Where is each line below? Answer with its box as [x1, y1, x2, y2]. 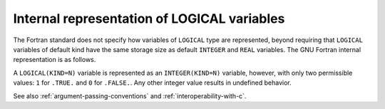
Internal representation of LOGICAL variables [13, 11, 285, 26]
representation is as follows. [13, 56, 96, 64]
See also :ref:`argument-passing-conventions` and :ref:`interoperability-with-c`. [13, 91, 247, 100]
